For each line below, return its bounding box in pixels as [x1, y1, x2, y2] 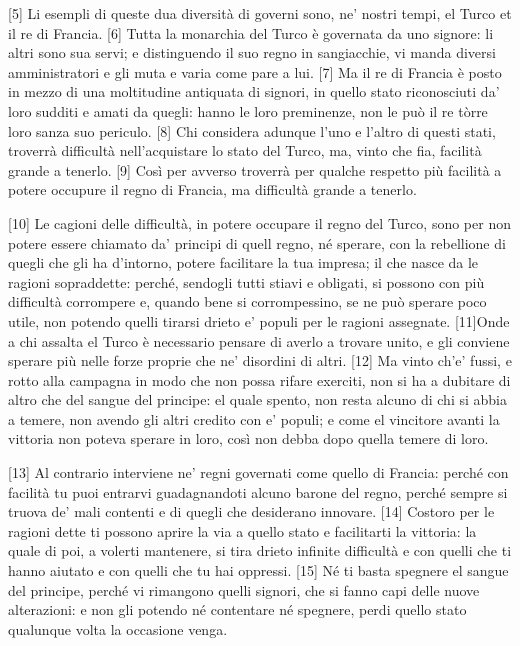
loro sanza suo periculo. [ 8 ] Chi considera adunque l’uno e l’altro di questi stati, [8, 120, 496, 141]
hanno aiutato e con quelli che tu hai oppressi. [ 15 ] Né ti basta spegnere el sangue [8, 560, 509, 581]
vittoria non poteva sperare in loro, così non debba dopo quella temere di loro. [8, 428, 489, 449]
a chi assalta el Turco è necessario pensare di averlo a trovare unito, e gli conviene [8, 330, 510, 351]
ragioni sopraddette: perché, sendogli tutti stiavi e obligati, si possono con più [8, 271, 485, 292]
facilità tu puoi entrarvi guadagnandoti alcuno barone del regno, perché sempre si [8, 481, 508, 502]
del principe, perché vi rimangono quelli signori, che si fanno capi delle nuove [8, 579, 480, 600]
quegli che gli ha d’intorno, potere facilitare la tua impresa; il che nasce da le [8, 252, 479, 273]
